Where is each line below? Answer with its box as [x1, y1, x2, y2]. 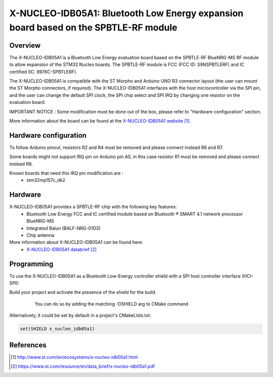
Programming [9, 259, 54, 268]
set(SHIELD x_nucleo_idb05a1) [20, 326, 95, 332]
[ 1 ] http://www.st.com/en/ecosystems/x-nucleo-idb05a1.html [11, 354, 138, 360]
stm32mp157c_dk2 [26, 177, 66, 183]
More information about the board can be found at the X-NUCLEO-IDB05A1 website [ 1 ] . [9, 118, 191, 124]
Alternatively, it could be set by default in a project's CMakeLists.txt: [9, 312, 152, 319]
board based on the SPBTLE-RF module [9, 22, 178, 33]
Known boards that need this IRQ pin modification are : [9, 170, 123, 176]
